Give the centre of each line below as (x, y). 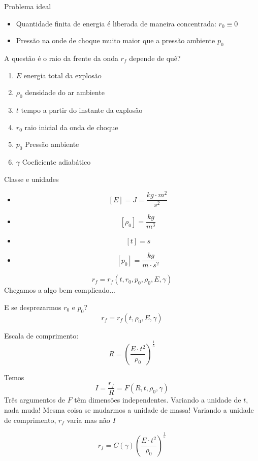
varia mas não (88, 420)
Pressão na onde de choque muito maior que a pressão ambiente (116, 40)
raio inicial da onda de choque (71, 127)
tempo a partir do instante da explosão (82, 110)
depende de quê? (155, 58)
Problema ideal (28, 6)
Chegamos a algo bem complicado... (60, 290)
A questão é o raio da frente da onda (61, 58)
